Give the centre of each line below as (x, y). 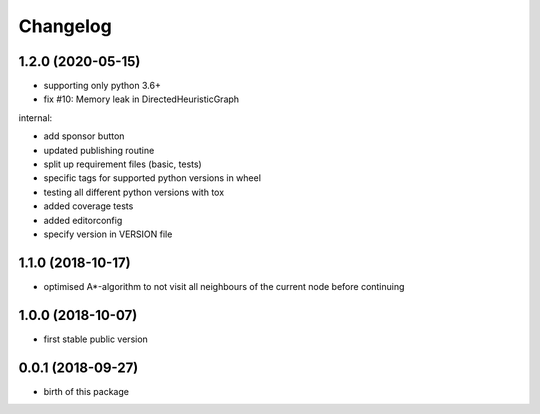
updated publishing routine (99, 150)
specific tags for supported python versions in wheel (152, 178)
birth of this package (86, 391)
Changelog (65, 26)
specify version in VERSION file (108, 234)
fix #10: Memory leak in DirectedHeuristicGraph (141, 99)
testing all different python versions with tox (134, 192)
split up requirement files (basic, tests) (122, 164)
